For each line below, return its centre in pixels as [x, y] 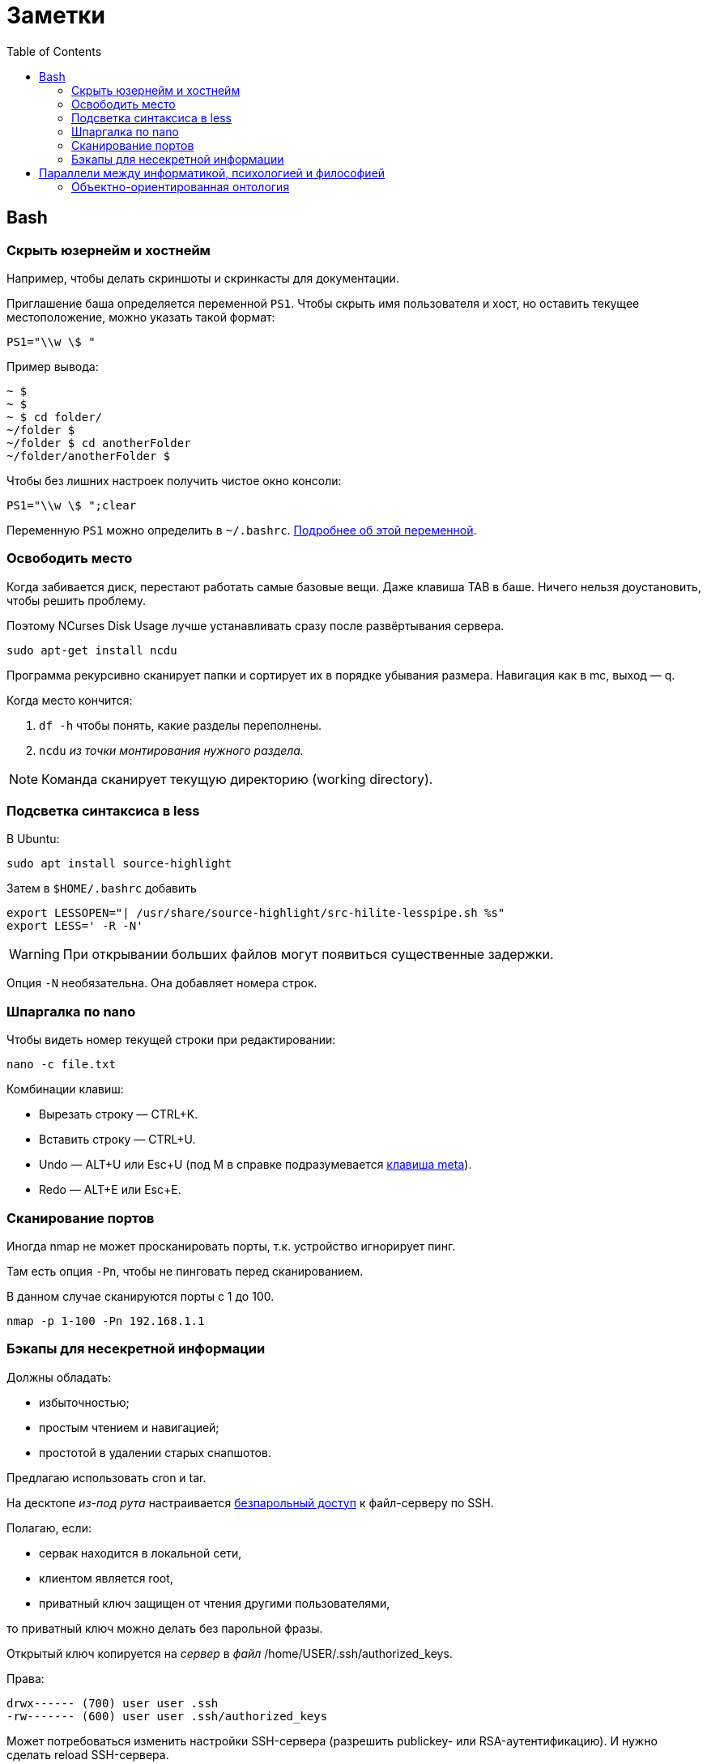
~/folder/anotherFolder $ [89, 456]
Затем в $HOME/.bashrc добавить [102, 888]
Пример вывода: [53, 366]
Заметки [56, 15]
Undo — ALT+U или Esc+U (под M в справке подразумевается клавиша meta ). [256, 1165]
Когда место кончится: [70, 700]
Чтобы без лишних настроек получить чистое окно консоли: [174, 480]
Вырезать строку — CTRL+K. [119, 1114]
